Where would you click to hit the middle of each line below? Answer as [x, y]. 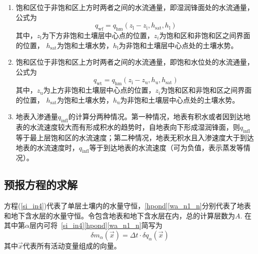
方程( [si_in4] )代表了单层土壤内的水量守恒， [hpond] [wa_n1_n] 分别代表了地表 [127, 206]
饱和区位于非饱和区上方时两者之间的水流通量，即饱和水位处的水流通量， [135, 62]
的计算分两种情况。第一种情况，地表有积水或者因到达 [156, 116]
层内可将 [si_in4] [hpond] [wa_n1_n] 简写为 [96, 225]
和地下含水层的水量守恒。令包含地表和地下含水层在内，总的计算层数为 [119, 215]
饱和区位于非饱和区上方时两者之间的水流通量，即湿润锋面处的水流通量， [135, 7]
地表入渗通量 [37, 116]
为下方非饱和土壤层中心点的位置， [98, 35]
